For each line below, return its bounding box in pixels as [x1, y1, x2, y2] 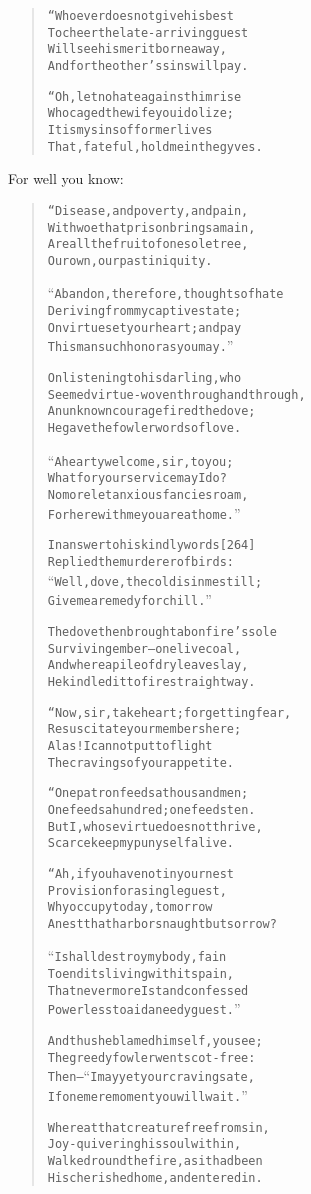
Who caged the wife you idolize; [47, 106, 234, 121]
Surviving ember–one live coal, [47, 641, 242, 656]
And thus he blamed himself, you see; [47, 1034, 263, 1049]
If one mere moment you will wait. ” [47, 1085, 248, 1106]
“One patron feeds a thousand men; [47, 786, 249, 801]
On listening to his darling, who [47, 371, 242, 386]
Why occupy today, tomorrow [47, 900, 213, 915]
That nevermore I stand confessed [47, 983, 249, 998]
